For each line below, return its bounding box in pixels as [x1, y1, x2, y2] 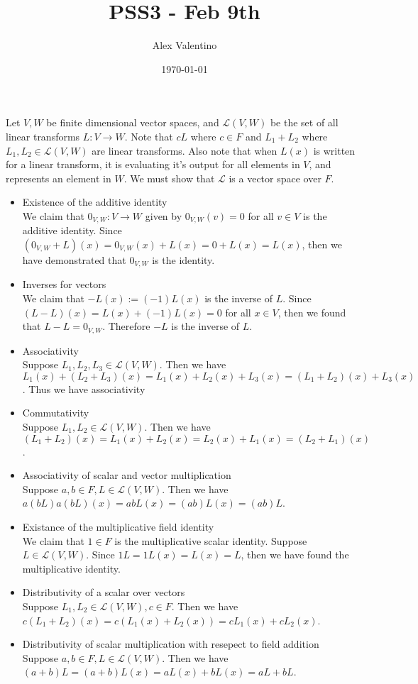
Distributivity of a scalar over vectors [22, 585, 185, 600]
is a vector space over [229, 170, 321, 185]
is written [313, 143, 356, 158]
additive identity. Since [22, 223, 122, 238]
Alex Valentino [152, 38, 217, 53]
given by [145, 208, 182, 223]
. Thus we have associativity [22, 381, 145, 396]
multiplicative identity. [22, 561, 121, 575]
